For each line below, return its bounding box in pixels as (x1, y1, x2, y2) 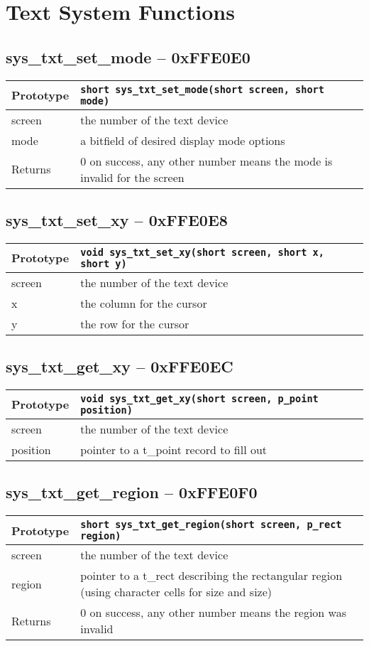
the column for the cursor (80, 294, 207, 311)
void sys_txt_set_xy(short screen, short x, (80, 246, 324, 258)
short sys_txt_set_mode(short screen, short (80, 83, 324, 95)
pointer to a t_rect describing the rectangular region (80, 567, 343, 584)
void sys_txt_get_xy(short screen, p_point (80, 392, 319, 404)
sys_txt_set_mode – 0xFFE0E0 (6, 45, 250, 68)
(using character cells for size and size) (80, 583, 272, 601)
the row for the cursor (80, 315, 189, 332)
